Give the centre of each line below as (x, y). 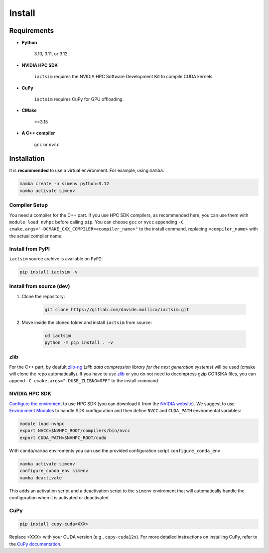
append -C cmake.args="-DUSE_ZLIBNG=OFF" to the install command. (84, 381)
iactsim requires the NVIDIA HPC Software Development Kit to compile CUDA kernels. (124, 77)
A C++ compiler (38, 133)
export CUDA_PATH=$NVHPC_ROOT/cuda (63, 438)
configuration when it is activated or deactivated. (60, 497)
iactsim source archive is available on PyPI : (56, 258)
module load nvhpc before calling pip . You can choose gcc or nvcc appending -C (96, 222)
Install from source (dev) (40, 286)
